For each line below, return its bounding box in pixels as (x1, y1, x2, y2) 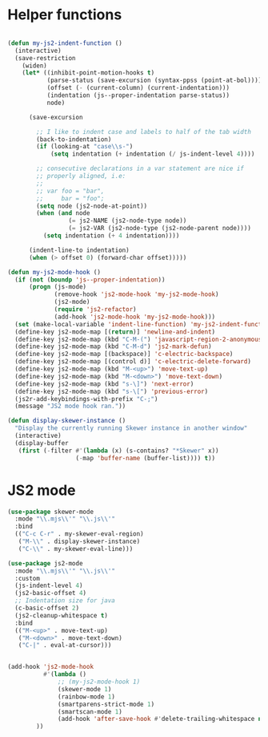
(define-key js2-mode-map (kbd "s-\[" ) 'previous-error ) (14, 387, 209, 395)
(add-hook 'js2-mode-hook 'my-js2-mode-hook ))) (54, 313, 216, 321)
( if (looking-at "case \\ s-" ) (36, 143, 134, 151)
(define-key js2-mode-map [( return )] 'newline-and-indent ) (14, 327, 216, 336)
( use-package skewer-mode (7, 508, 94, 516)
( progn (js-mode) (28, 283, 87, 291)
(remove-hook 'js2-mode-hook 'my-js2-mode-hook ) (54, 290, 219, 298)
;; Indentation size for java (14, 597, 115, 605)
